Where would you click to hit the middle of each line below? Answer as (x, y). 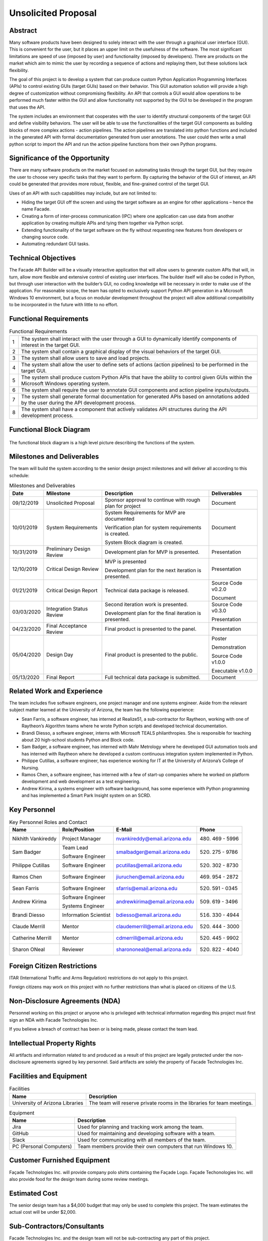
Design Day (60, 654)
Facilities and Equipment (48, 1076)
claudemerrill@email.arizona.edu (154, 927)
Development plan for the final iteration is (153, 613)
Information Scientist (87, 915)
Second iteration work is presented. (146, 604)
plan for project (123, 506)
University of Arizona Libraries (48, 1103)
